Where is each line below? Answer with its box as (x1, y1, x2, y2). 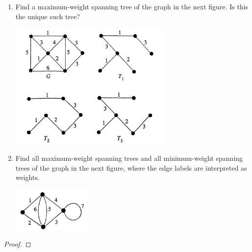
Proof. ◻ (4, 239, 31, 249)
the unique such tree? (15, 11, 80, 21)
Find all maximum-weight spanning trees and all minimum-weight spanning (15, 153, 243, 163)
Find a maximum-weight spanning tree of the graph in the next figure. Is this (15, 1, 249, 11)
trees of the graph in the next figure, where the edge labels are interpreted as (15, 162, 247, 173)
